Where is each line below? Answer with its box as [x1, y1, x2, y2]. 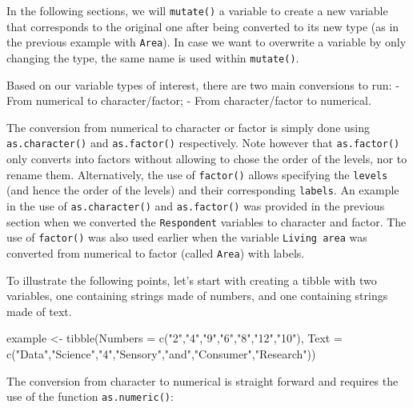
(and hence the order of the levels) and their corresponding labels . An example [6, 182, 399, 198]
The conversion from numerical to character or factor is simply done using [6, 118, 371, 135]
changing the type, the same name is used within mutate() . [6, 49, 299, 66]
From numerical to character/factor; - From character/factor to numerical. [6, 92, 371, 109]
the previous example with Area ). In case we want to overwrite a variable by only [6, 34, 407, 50]
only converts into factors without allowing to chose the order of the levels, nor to [6, 150, 407, 166]
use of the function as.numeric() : [6, 388, 174, 405]
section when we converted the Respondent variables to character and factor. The [6, 213, 407, 230]
